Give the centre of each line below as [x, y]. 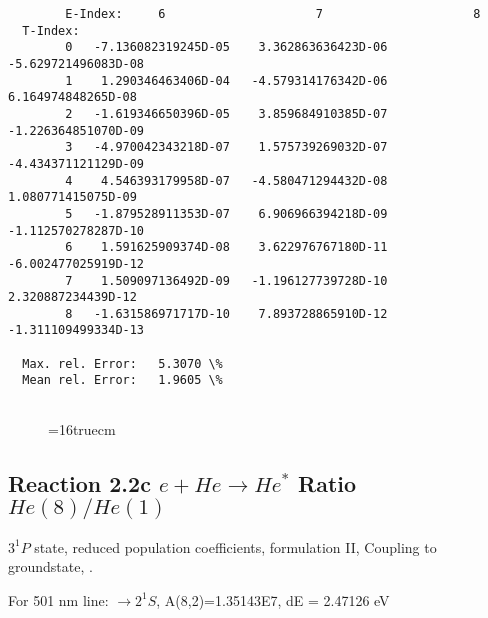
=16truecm [82, 428]
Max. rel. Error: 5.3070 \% [122, 363]
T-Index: [51, 30]
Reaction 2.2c [79, 482]
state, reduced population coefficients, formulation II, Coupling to [235, 546]
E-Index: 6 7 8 [273, 14]
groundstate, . [50, 566]
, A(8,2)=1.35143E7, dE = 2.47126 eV [273, 599]
